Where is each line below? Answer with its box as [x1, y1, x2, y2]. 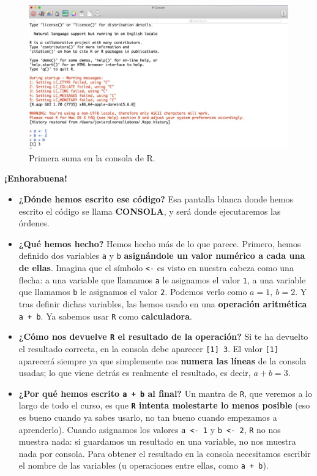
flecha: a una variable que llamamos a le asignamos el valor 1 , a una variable [18, 273, 306, 286]
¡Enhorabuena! [4, 172, 67, 185]
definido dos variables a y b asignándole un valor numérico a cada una [18, 249, 305, 262]
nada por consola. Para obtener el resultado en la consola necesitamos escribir [18, 447, 311, 459]
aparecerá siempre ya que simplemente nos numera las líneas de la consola [18, 354, 307, 367]
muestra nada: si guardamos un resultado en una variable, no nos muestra [18, 435, 296, 448]
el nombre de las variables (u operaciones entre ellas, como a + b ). [18, 459, 269, 472]
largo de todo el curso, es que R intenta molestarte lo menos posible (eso [18, 399, 310, 412]
